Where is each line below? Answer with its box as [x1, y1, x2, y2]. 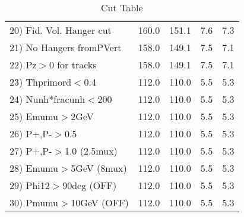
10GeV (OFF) [71, 196, 129, 209]
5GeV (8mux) [71, 161, 127, 175]
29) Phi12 [9, 178, 50, 192]
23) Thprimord [9, 75, 72, 89]
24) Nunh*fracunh [9, 92, 85, 106]
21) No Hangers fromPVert [9, 40, 122, 54]
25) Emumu [9, 109, 59, 123]
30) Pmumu [9, 196, 59, 209]
